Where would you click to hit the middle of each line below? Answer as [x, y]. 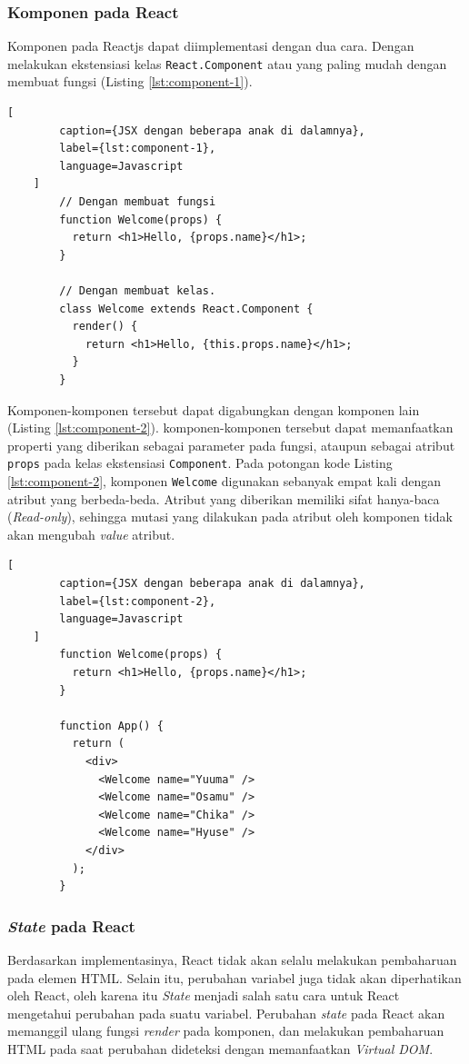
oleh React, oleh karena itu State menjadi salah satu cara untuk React [204, 995]
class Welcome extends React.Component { [186, 308]
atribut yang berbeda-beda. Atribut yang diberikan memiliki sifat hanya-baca [224, 498]
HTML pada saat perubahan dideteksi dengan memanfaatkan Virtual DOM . [220, 1048]
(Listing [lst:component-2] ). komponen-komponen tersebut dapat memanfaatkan [230, 428]
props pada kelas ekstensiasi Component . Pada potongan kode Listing [200, 463]
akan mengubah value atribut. [91, 534]
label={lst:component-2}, [138, 601]
